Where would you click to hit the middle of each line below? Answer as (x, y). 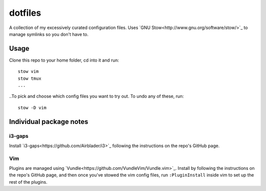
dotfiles (25, 13)
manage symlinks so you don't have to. (49, 34)
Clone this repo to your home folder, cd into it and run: (64, 60)
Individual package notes (49, 121)
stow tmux (30, 78)
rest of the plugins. (28, 182)
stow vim (28, 72)
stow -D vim (32, 108)
